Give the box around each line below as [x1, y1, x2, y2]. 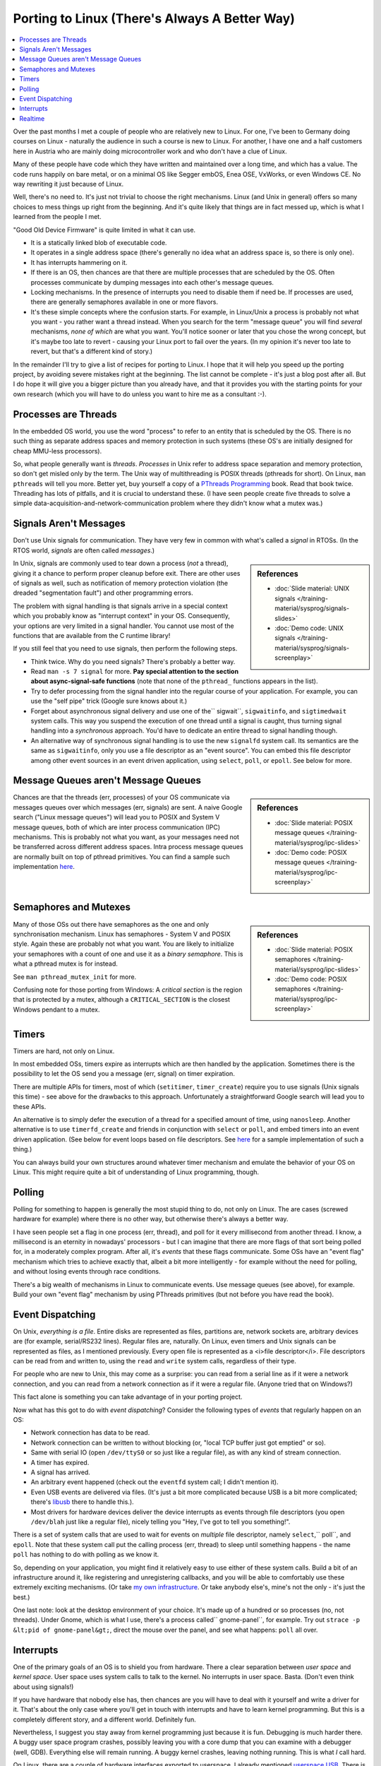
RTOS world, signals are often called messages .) [13, 546, 155, 555]
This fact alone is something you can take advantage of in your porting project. [13, 1392, 243, 1401]
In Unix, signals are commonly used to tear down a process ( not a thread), [13, 559, 229, 568]
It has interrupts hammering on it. [30, 258, 128, 266]
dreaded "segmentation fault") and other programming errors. [13, 588, 193, 597]
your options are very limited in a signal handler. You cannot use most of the [13, 622, 234, 630]
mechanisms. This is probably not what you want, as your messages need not [13, 833, 240, 841]
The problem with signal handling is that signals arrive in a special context [13, 601, 229, 610]
